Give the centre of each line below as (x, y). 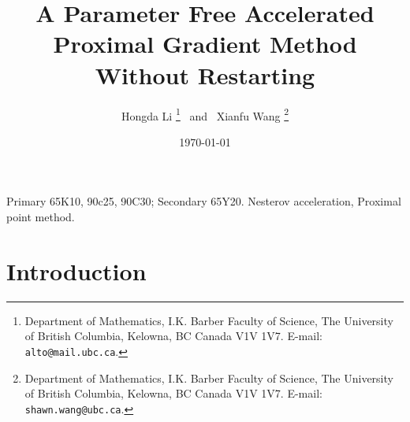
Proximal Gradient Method (205, 44)
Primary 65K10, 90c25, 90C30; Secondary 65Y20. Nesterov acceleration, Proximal (204, 201)
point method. (41, 216)
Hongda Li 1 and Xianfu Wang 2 (205, 114)
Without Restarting (205, 74)
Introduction (76, 270)
